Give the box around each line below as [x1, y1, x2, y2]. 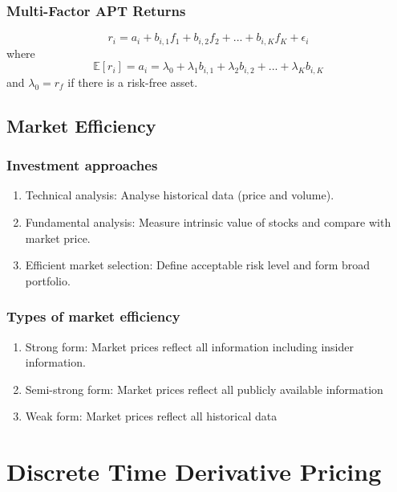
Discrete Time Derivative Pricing [6, 455, 382, 488]
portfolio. [25, 272, 71, 289]
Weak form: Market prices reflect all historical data [25, 408, 277, 424]
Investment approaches [6, 155, 158, 175]
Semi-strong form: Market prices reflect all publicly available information [25, 380, 383, 397]
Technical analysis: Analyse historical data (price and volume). [25, 187, 334, 203]
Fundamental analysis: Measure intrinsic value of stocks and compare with [25, 213, 391, 230]
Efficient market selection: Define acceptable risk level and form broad [25, 256, 371, 273]
